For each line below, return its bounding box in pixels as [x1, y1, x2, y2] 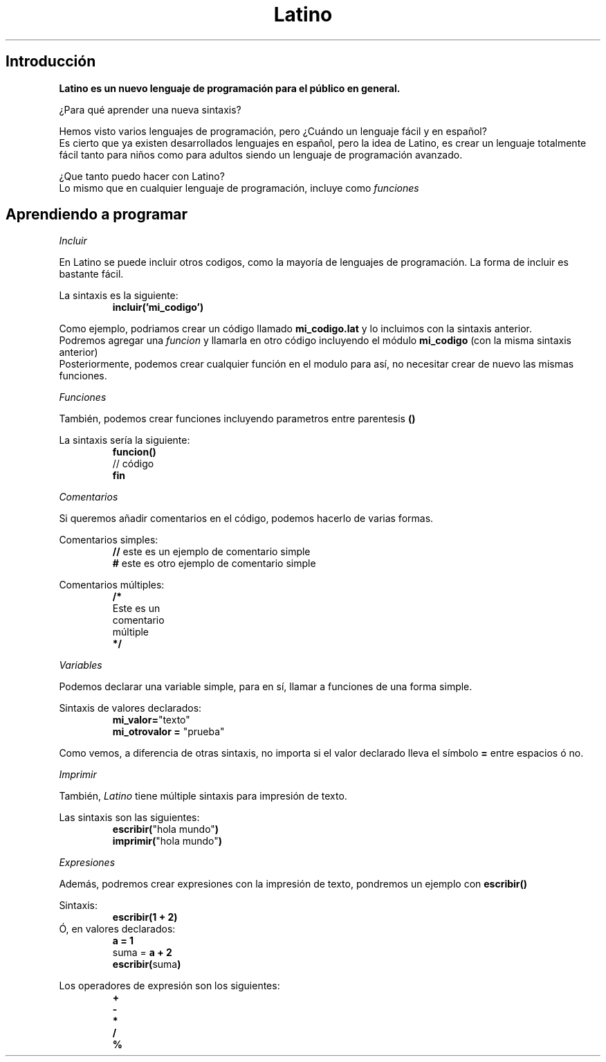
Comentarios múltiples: [59, 579, 165, 591]
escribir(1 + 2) [112, 911, 178, 924]
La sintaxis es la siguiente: [59, 289, 178, 302]
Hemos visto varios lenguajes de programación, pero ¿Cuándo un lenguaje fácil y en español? [59, 125, 487, 137]
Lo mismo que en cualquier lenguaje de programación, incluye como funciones [59, 181, 419, 194]
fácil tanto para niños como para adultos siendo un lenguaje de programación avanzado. [59, 148, 463, 161]
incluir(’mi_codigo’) [112, 301, 204, 314]
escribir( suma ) [112, 958, 181, 971]
